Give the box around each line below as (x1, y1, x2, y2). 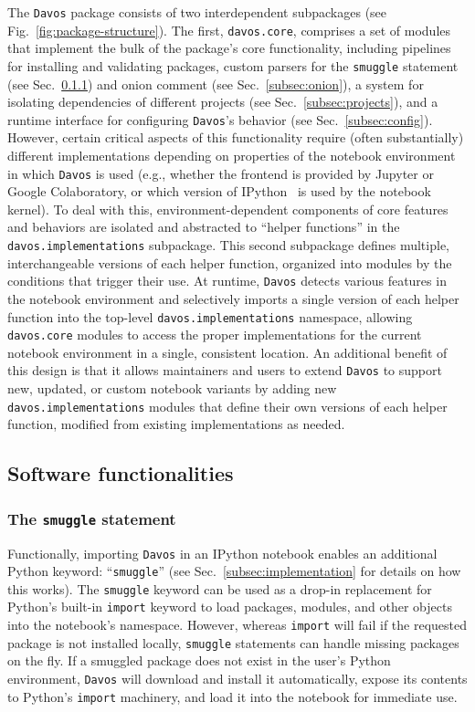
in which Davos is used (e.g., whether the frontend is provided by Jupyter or (7, 163, 434, 183)
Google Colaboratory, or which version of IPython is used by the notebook (7, 182, 431, 201)
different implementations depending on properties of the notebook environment (7, 146, 456, 164)
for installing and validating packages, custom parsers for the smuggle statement (7, 56, 459, 75)
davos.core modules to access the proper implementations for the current (7, 325, 422, 344)
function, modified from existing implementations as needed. (7, 414, 345, 434)
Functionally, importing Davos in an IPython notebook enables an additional (7, 543, 438, 562)
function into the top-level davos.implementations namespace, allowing (7, 307, 413, 326)
